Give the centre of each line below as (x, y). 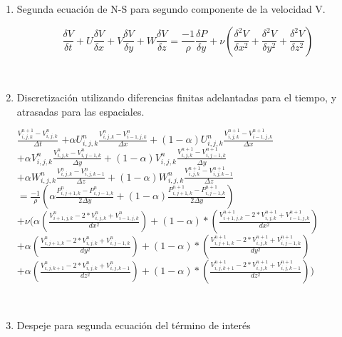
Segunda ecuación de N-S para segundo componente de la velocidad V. (171, 9)
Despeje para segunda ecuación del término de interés (134, 325)
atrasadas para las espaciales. (81, 111)
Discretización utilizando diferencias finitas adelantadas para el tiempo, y (177, 97)
